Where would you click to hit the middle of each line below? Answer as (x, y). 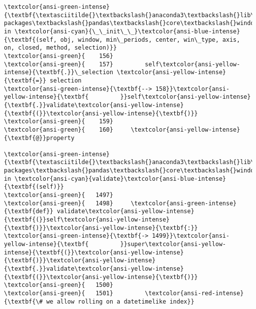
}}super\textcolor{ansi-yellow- (173, 244)
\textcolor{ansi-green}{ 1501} (59, 293)
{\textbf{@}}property (39, 138)
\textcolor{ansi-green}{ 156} (59, 56)
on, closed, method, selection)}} (61, 48)
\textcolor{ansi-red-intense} (194, 293)
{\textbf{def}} (29, 211)
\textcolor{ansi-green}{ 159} (59, 122)
